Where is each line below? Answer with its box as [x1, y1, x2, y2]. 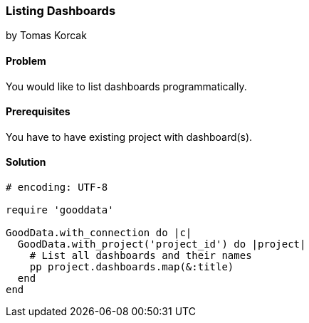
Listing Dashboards [6, 4, 116, 18]
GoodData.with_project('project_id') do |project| [17, 238, 306, 250]
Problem [6, 54, 46, 67]
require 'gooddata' [6, 204, 114, 216]
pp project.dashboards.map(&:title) [29, 261, 234, 273]
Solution [6, 156, 46, 169]
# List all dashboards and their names [29, 250, 252, 262]
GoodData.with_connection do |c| [6, 227, 192, 239]
